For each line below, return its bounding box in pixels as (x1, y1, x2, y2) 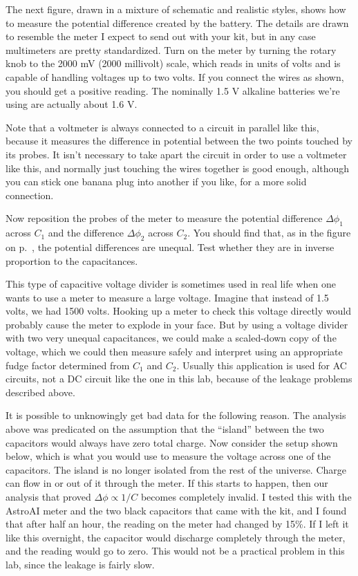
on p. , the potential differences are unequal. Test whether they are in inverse (6, 239, 335, 254)
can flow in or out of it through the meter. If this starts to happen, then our (6, 476, 328, 490)
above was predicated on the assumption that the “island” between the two (6, 422, 324, 436)
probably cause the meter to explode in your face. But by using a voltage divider (6, 317, 348, 331)
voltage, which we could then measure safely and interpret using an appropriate (6, 344, 343, 359)
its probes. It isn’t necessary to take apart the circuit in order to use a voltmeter (6, 147, 347, 161)
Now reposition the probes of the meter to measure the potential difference (6, 211, 323, 225)
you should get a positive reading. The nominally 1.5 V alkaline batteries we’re (6, 83, 340, 97)
